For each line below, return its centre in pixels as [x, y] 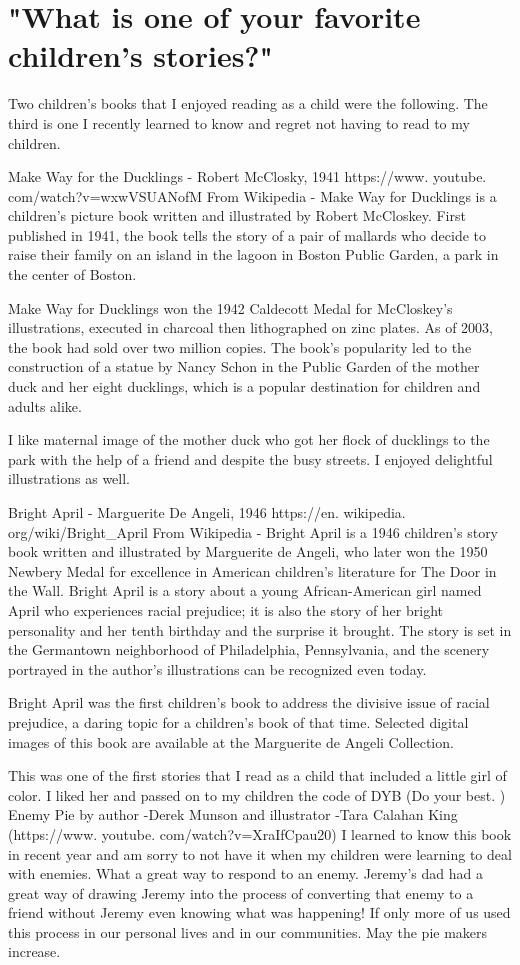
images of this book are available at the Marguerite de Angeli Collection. [231, 741]
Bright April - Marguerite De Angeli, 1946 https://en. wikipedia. [207, 512]
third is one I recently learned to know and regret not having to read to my [239, 122]
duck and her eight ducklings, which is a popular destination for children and [244, 386]
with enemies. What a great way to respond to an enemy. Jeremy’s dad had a [245, 873]
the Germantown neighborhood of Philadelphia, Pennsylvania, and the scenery [249, 649]
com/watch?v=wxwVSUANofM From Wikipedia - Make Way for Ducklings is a [252, 195]
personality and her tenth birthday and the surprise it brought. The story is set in [260, 629]
